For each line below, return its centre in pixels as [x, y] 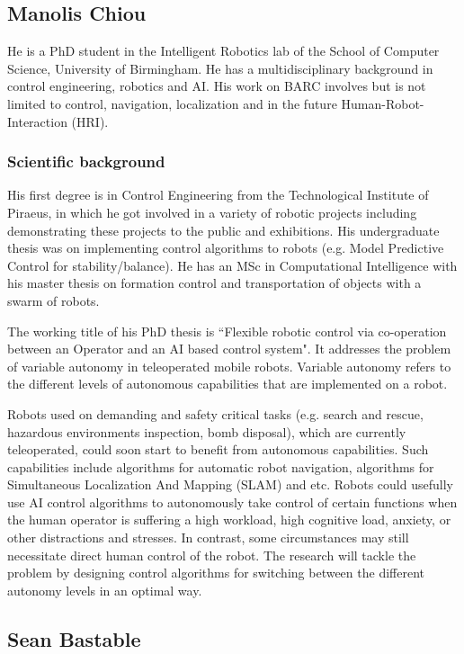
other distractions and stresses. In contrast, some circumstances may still [208, 538]
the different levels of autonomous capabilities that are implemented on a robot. [228, 384]
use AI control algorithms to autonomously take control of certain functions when [232, 502]
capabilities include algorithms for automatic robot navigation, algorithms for [221, 466]
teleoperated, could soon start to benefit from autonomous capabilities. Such [218, 449]
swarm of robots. [54, 300]
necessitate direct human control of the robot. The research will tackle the [212, 555]
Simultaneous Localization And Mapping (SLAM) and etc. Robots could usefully [230, 484]
